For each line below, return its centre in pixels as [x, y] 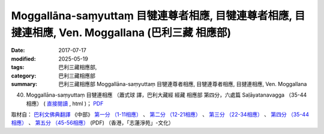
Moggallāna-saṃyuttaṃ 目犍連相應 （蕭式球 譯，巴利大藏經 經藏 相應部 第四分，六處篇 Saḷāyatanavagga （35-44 [166, 95]
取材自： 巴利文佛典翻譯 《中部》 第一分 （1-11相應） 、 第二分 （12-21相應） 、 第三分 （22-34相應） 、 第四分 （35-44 [160, 115]
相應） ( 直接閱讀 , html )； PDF [65, 103]
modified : [23, 59]
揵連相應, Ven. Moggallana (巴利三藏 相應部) [121, 32]
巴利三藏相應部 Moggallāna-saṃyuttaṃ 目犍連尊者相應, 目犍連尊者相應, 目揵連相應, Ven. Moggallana [183, 84]
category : [24, 76]
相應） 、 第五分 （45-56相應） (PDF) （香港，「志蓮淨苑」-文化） [92, 123]
